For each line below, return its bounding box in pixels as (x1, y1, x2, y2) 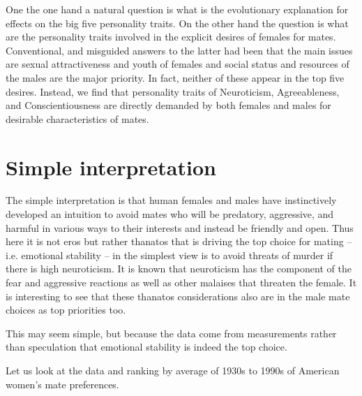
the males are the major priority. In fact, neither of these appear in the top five (6, 70, 345, 85)
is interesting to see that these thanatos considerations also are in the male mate (6, 288, 350, 303)
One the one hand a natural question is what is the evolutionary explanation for (6, 2, 349, 16)
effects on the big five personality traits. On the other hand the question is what (6, 15, 349, 30)
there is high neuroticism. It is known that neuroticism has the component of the (6, 261, 352, 276)
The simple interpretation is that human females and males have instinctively (6, 193, 337, 207)
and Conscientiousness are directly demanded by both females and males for (6, 98, 331, 112)
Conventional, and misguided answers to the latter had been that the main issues (6, 43, 353, 57)
